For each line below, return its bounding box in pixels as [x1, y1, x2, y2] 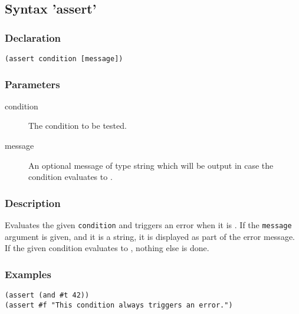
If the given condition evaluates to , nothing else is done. [5, 242, 209, 254]
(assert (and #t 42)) [5, 291, 90, 300]
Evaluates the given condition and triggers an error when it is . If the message [5, 219, 292, 231]
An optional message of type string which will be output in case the [28, 159, 274, 171]
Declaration [5, 30, 61, 45]
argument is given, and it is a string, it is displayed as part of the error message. [5, 230, 295, 242]
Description [5, 195, 61, 210]
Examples [5, 266, 51, 281]
